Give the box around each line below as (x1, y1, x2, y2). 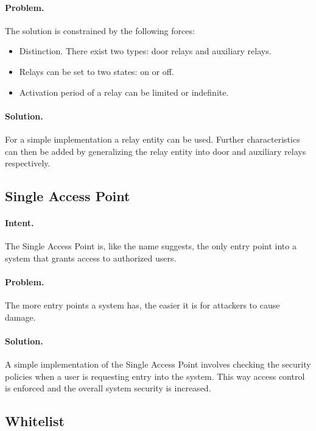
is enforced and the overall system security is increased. (5, 382, 211, 394)
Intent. (5, 216, 34, 229)
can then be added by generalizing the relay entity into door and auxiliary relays (5, 144, 306, 157)
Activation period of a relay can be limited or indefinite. (19, 85, 229, 98)
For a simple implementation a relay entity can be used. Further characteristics (5, 132, 300, 145)
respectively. (5, 157, 51, 169)
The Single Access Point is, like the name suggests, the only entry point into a (5, 240, 297, 252)
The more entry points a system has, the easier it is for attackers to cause (5, 299, 280, 312)
